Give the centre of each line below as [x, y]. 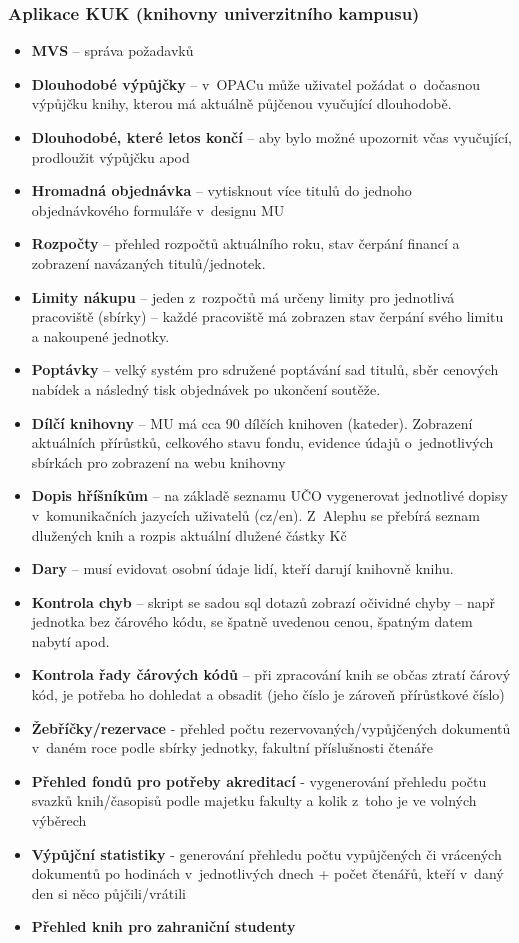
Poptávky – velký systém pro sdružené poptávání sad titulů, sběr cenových [265, 369]
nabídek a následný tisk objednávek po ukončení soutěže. [206, 388]
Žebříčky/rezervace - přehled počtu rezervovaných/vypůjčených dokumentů [271, 727]
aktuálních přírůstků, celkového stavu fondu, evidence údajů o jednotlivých [262, 442]
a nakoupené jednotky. [100, 335]
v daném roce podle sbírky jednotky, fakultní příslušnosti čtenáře [232, 747]
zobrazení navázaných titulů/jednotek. [148, 262]
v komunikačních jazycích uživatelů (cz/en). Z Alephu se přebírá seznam [256, 514]
